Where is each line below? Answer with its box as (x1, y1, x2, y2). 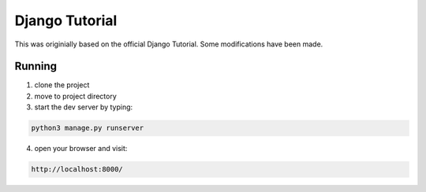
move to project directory (34, 91, 118, 101)
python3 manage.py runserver (31, 124, 144, 133)
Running (14, 60, 58, 73)
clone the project (34, 80, 90, 90)
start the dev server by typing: (34, 102, 133, 112)
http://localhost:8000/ (31, 165, 124, 174)
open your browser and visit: (34, 144, 128, 153)
